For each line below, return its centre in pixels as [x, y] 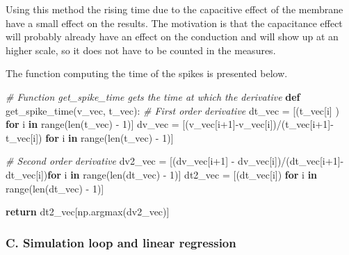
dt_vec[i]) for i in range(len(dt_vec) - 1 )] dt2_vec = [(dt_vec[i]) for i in [162, 174]
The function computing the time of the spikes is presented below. [147, 73]
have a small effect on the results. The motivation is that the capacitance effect [174, 23]
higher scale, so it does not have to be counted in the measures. [141, 50]
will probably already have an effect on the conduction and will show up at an [172, 36]
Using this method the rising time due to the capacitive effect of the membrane [174, 9]
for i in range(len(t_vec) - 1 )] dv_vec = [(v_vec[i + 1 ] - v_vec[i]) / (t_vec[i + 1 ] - [170, 124]
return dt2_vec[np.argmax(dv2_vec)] [88, 212]
